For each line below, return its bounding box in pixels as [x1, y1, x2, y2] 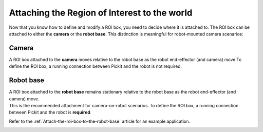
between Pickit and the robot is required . [9, 110, 92, 115]
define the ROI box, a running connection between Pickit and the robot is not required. [9, 63, 182, 69]
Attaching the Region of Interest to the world [9, 7, 192, 18]
